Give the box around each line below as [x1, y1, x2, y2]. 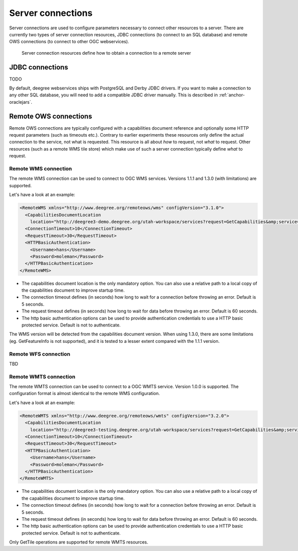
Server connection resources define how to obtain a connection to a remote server [21, 50, 191, 56]
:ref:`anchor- [219, 92, 245, 98]
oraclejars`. [9, 99, 32, 105]
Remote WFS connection [9, 350, 71, 357]
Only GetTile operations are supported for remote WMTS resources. [9, 539, 149, 545]
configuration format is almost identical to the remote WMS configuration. [9, 391, 160, 396]
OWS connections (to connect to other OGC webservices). [9, 39, 129, 45]
